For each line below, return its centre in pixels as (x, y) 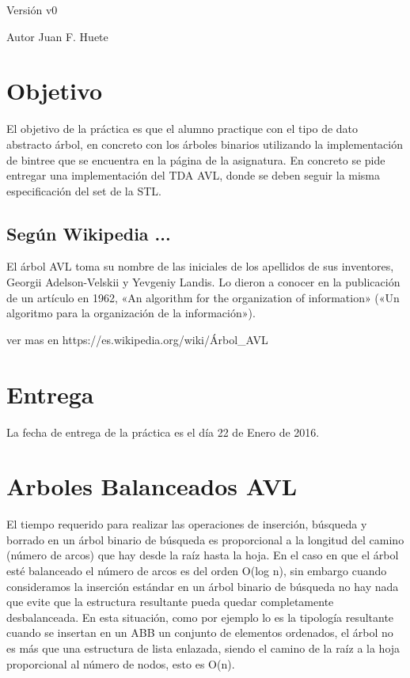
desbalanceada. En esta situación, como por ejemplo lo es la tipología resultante (200, 617)
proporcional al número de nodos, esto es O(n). (121, 663)
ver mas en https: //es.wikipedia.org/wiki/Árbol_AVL (137, 339)
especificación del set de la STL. (84, 190)
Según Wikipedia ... (89, 233)
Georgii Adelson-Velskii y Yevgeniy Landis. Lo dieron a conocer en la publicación (203, 282)
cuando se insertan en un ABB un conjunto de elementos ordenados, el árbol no (200, 633)
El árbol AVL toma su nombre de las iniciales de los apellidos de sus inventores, (200, 266)
